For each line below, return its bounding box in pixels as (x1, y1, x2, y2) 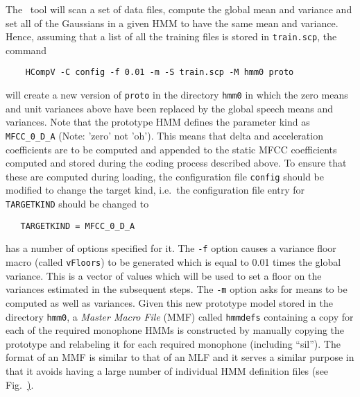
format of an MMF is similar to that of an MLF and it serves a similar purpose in (6, 350, 354, 364)
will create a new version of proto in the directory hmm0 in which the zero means (6, 87, 348, 102)
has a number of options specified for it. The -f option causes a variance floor (6, 241, 336, 255)
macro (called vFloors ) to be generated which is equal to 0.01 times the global (6, 255, 341, 269)
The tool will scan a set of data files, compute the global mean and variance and (6, 2, 352, 16)
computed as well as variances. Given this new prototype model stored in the (6, 295, 333, 310)
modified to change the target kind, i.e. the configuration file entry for (6, 183, 305, 197)
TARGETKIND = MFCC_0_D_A (20, 221, 135, 231)
